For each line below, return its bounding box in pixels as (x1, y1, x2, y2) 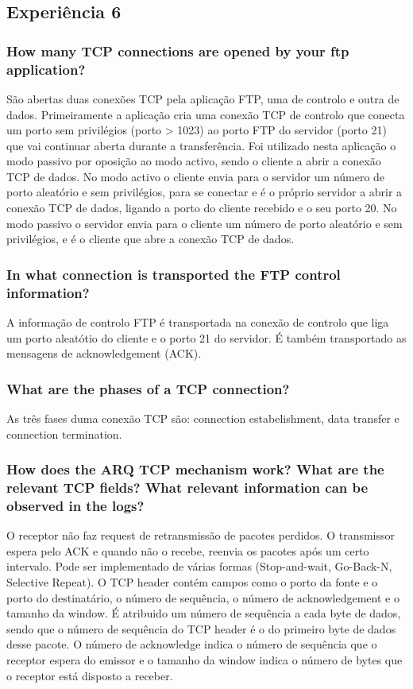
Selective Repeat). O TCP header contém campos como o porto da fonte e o (6, 574, 378, 590)
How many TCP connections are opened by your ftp (6, 41, 349, 60)
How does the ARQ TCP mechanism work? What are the (6, 459, 384, 479)
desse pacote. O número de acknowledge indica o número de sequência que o (6, 636, 377, 652)
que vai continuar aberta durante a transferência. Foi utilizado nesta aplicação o (6, 137, 396, 153)
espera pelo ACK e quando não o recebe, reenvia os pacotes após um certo (6, 542, 369, 559)
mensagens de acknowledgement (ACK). (6, 345, 202, 362)
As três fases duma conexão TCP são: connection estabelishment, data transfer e (6, 410, 399, 426)
